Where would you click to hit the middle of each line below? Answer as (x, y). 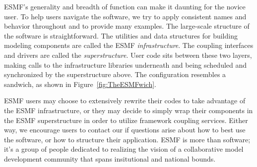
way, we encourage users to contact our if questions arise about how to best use (125, 130)
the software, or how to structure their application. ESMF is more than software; (127, 139)
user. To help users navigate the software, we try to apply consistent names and (125, 16)
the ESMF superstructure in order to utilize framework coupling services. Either (126, 120)
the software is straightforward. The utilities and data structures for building (121, 35)
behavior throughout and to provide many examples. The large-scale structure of (127, 26)
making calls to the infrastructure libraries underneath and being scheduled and (126, 64)
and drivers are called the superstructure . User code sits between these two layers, (128, 55)
